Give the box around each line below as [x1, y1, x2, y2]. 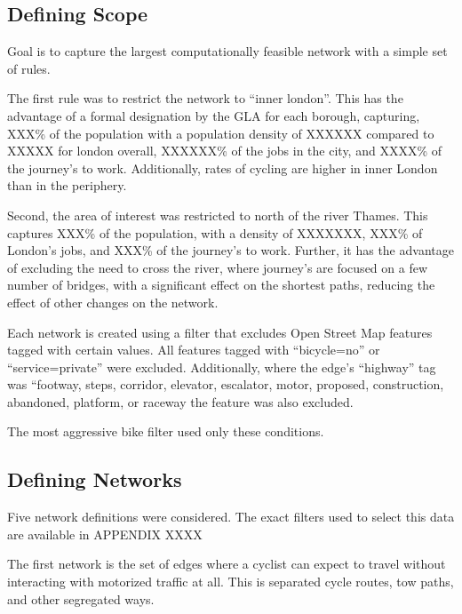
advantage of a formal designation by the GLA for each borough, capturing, [7, 106, 420, 124]
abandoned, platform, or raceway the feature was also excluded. [7, 392, 354, 411]
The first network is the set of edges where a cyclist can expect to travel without [7, 554, 446, 573]
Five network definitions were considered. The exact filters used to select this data [7, 507, 455, 526]
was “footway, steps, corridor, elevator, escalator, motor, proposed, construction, [7, 375, 444, 394]
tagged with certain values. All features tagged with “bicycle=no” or [7, 340, 380, 359]
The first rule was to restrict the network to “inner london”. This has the [7, 89, 403, 108]
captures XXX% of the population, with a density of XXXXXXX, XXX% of [7, 223, 423, 242]
